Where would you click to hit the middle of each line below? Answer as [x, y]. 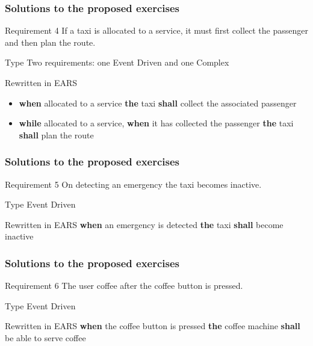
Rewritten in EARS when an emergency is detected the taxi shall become [144, 224]
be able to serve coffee [45, 337]
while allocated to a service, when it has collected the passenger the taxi [156, 123]
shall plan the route [56, 134]
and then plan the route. [50, 42]
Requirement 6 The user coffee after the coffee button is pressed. [124, 286]
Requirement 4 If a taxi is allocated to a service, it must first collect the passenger [156, 30]
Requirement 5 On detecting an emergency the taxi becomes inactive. [133, 184]
